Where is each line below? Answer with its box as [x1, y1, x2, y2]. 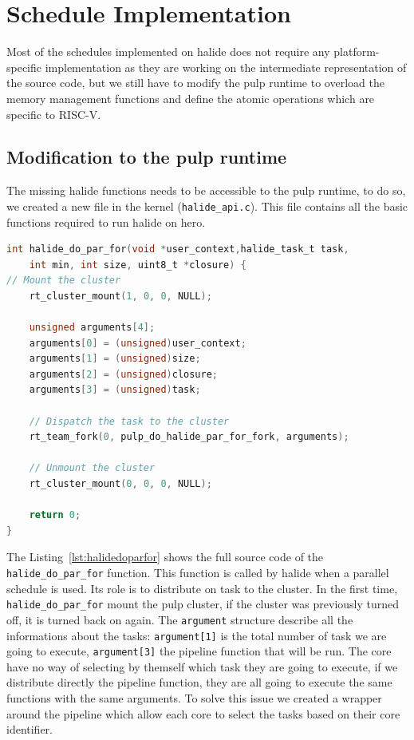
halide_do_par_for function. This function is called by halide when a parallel [6, 564, 389, 581]
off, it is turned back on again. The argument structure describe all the [6, 611, 353, 627]
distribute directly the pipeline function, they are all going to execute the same [6, 674, 392, 691]
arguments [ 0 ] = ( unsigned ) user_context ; [29, 337, 246, 349]
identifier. [6, 721, 53, 738]
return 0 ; [29, 509, 81, 521]
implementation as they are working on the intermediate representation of [45, 58, 407, 75]
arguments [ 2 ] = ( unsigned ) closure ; [29, 368, 219, 380]
